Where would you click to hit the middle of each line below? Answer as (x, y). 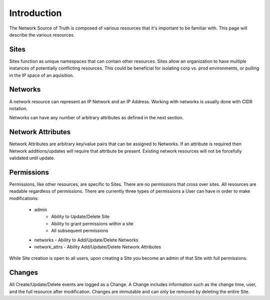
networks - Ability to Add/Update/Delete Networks (86, 240)
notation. (18, 108)
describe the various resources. (42, 35)
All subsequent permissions (80, 231)
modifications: (24, 198)
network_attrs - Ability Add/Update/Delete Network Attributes (98, 247)
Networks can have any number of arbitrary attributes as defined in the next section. (96, 118)
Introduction (35, 13)
